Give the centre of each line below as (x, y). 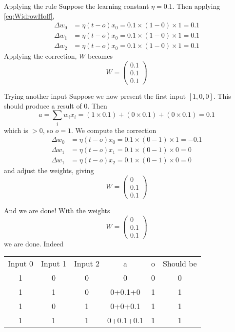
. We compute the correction (114, 130)
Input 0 (21, 264)
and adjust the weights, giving (49, 170)
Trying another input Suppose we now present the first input (95, 96)
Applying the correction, (40, 56)
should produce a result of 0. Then (56, 105)
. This (222, 96)
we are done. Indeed (34, 243)
